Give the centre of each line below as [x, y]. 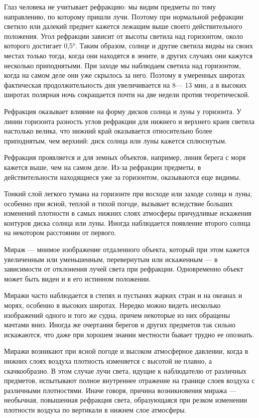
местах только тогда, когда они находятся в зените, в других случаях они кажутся [128, 55]
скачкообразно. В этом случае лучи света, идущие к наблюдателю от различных [125, 370]
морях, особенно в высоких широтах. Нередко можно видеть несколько [112, 305]
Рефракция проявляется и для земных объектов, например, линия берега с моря [125, 157]
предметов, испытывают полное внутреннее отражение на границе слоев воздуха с [129, 380]
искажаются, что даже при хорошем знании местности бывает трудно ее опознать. [129, 334]
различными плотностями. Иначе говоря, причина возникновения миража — [120, 390]
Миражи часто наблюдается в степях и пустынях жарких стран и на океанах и [123, 295]
